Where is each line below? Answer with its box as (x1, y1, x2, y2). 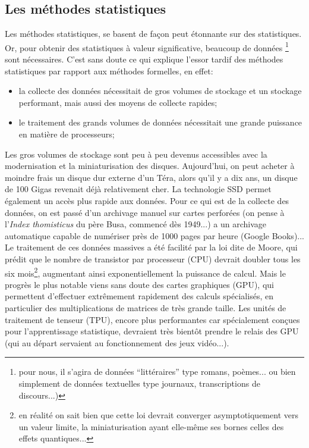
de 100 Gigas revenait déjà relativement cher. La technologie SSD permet (5, 183, 272, 195)
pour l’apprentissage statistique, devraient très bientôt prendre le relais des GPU (5, 325, 299, 337)
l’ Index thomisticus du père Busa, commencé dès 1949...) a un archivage (5, 218, 266, 230)
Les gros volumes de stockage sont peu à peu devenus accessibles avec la (5, 148, 267, 160)
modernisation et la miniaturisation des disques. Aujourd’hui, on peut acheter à (5, 159, 295, 172)
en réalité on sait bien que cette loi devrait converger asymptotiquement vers (18, 409, 298, 421)
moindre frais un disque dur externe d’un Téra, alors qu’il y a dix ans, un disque (5, 171, 298, 183)
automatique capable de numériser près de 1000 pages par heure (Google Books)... (5, 229, 304, 242)
